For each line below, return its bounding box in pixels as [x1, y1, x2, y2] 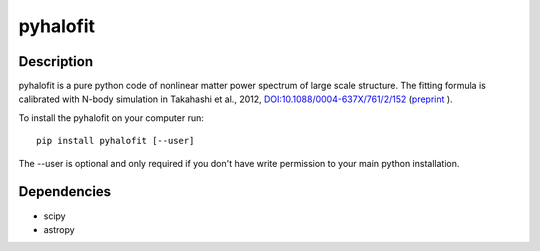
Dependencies [18, 183, 112, 200]
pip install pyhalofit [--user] [36, 135, 195, 147]
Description [18, 53, 94, 70]
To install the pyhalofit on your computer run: [18, 111, 205, 124]
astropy [43, 223, 75, 235]
